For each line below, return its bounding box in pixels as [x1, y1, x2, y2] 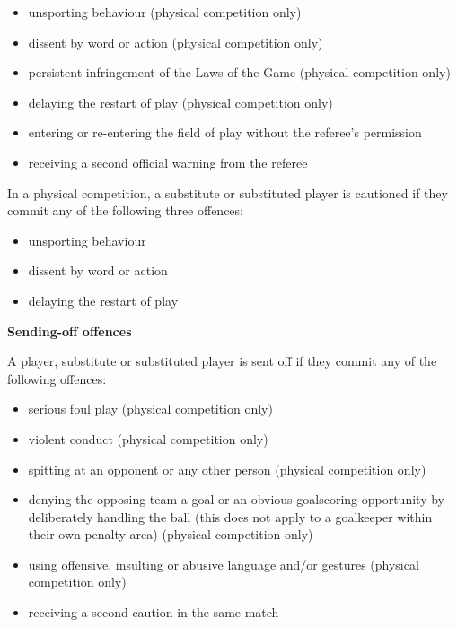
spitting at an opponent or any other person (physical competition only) [28, 459, 426, 478]
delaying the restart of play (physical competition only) [28, 92, 333, 111]
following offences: [7, 369, 107, 388]
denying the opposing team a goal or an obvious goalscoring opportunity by [28, 490, 444, 509]
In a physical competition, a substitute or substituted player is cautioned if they [7, 183, 448, 202]
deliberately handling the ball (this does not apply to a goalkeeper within [28, 507, 433, 526]
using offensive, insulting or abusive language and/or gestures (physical [28, 554, 419, 573]
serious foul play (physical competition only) [28, 399, 273, 418]
